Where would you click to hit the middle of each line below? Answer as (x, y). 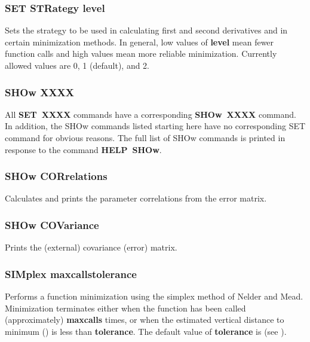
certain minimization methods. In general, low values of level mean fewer (139, 42)
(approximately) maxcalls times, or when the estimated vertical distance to (145, 320)
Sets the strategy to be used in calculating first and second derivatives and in (146, 30)
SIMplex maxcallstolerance (71, 274)
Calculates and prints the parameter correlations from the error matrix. (136, 198)
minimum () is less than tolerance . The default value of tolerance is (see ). (146, 331)
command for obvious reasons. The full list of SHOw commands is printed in (145, 138)
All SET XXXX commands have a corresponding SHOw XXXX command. (151, 114)
